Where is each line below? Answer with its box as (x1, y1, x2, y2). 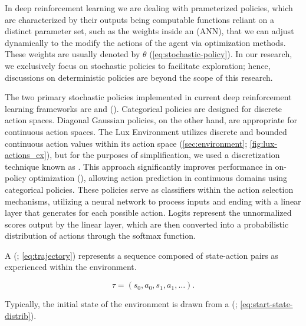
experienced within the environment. (5, 261, 137, 273)
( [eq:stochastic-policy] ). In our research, (149, 48, 292, 60)
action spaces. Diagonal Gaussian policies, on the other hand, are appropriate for (5, 114, 297, 126)
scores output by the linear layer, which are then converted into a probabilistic (5, 218, 289, 230)
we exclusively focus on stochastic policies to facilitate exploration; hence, (5, 59, 271, 71)
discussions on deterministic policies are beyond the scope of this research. (5, 71, 273, 83)
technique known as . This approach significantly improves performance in (5, 160, 272, 172)
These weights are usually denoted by (5, 48, 140, 60)
